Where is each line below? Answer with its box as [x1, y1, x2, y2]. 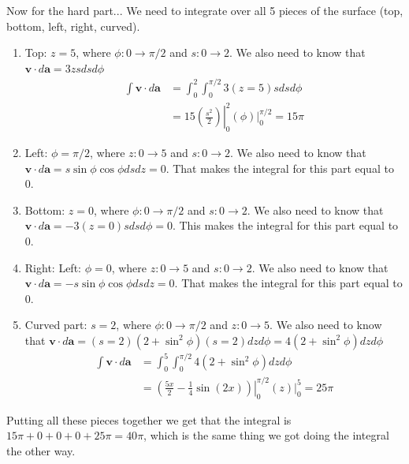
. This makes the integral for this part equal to [172, 217, 399, 234]
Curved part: [24, 316, 87, 333]
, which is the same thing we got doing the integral [143, 427, 389, 443]
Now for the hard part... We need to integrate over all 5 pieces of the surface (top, [6, 2, 403, 18]
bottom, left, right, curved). [6, 17, 140, 34]
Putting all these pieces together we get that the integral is [6, 411, 292, 428]
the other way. [6, 442, 76, 458]
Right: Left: [24, 259, 81, 275]
